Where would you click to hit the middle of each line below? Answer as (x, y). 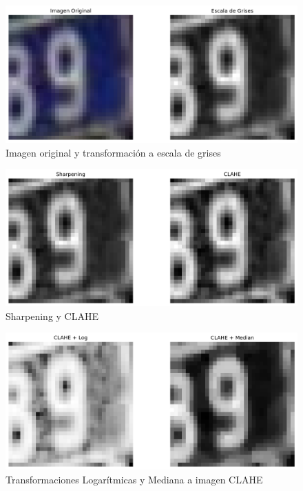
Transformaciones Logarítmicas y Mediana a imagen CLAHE (134, 479)
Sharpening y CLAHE (52, 315)
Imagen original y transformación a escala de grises (113, 152)
